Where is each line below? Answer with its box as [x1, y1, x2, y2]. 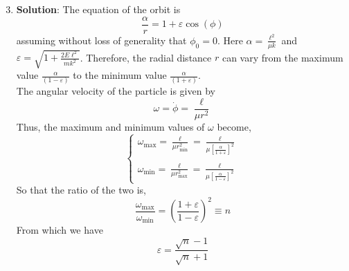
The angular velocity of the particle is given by [16, 84, 215, 98]
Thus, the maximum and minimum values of [16, 120, 205, 134]
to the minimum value [73, 68, 167, 82]
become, [217, 120, 251, 134]
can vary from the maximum [222, 50, 343, 64]
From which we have [16, 223, 103, 237]
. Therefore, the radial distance [80, 50, 212, 64]
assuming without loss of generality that [16, 32, 187, 47]
